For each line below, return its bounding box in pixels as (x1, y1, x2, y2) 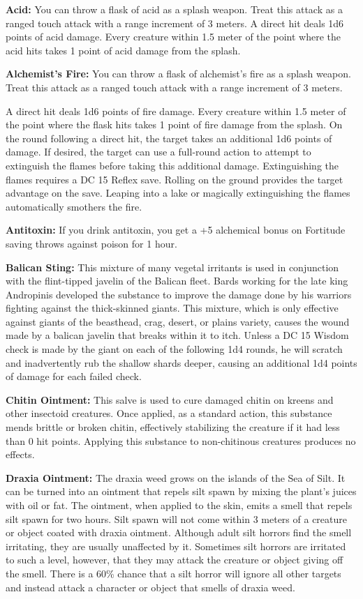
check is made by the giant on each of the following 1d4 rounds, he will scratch (6, 342, 343, 356)
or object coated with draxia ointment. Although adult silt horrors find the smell (6, 525, 352, 540)
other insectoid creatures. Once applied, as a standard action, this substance (6, 406, 332, 420)
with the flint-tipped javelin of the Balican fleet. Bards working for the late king (6, 273, 348, 288)
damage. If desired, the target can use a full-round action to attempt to (6, 144, 311, 159)
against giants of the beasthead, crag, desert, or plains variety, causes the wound (6, 314, 350, 328)
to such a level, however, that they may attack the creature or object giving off (6, 552, 343, 567)
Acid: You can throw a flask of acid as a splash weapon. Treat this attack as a (6, 2, 343, 16)
